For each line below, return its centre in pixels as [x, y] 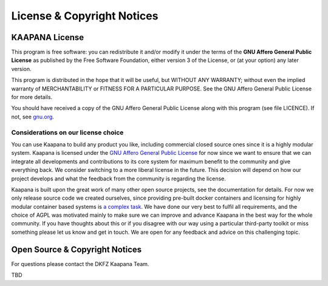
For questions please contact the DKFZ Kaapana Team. [80, 264]
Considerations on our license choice [67, 132]
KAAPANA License [48, 37]
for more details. [32, 97]
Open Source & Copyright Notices [77, 249]
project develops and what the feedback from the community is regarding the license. [118, 179]
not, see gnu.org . [33, 117]
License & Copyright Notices [85, 16]
